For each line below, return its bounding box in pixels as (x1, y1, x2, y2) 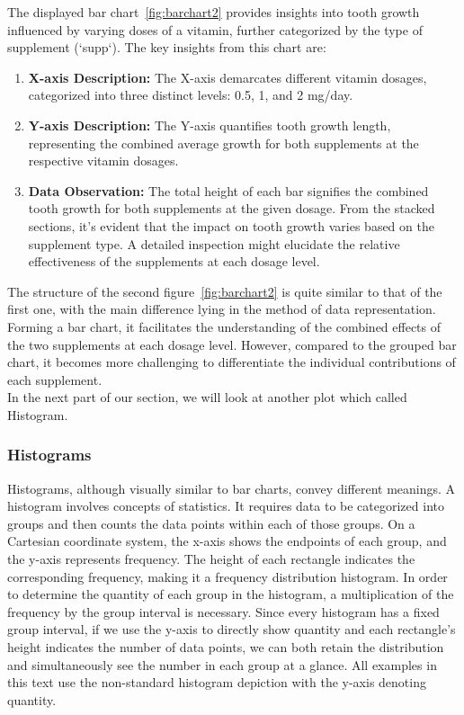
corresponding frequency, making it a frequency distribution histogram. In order (7, 567, 448, 585)
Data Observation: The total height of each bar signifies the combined (28, 181, 429, 200)
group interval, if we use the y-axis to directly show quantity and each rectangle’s (7, 620, 456, 639)
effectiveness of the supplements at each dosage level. (28, 252, 320, 271)
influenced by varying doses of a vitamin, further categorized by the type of (7, 20, 423, 39)
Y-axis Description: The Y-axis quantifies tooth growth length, (28, 115, 391, 134)
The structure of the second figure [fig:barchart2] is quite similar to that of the (7, 282, 442, 300)
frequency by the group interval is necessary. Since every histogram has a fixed (7, 602, 440, 621)
